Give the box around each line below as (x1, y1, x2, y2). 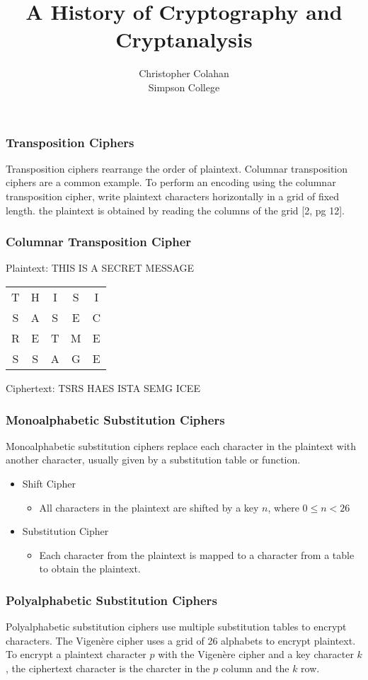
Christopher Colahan (139, 66, 229, 81)
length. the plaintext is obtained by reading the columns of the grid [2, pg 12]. (6, 202, 345, 217)
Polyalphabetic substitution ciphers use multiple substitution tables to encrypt (6, 619, 347, 634)
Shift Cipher (22, 476, 76, 490)
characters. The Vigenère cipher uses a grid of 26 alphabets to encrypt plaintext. (6, 633, 356, 647)
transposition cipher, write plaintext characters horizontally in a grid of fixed (6, 188, 340, 203)
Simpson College (148, 79, 220, 94)
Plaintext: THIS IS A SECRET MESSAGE (6, 260, 195, 275)
